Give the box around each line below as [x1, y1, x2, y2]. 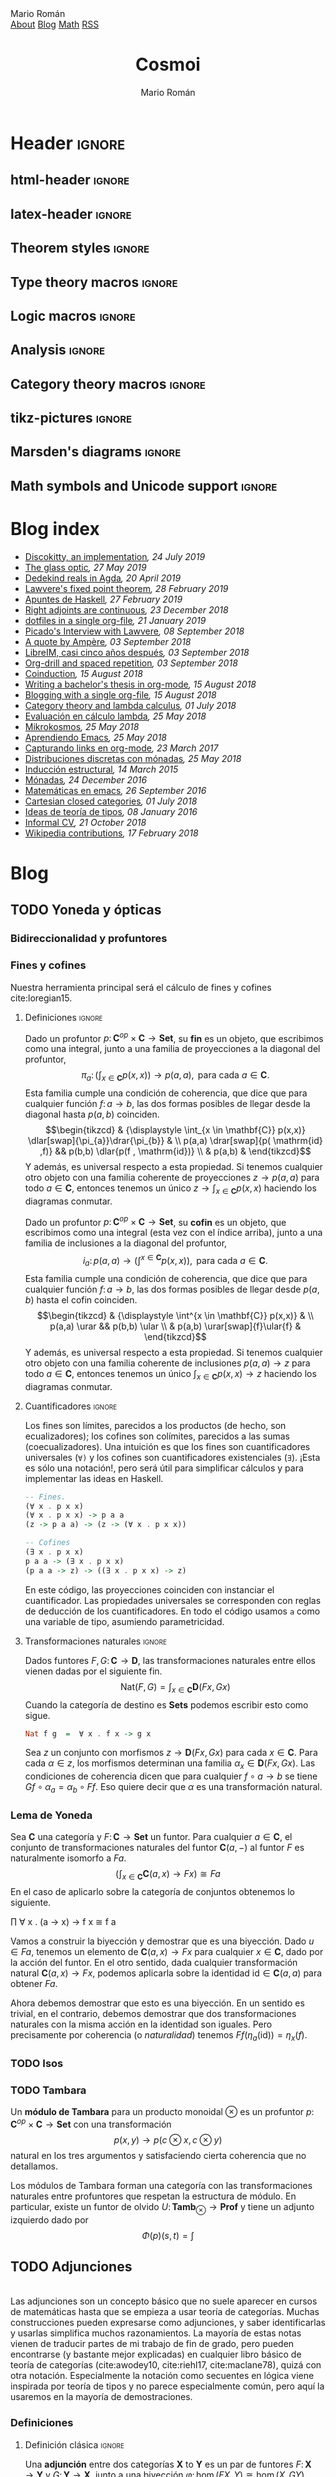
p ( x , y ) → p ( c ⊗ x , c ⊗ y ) [113, 2133, 223, 2146]
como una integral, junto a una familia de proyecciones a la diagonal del [24, 1043, 321, 1055]
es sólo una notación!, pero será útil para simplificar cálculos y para [24, 1462, 304, 1474]
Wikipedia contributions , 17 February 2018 [24, 827, 199, 839]
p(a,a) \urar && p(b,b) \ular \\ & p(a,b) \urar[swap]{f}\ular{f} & [49, 1320, 302, 1332]
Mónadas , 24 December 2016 [24, 773, 148, 786]
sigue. [24, 1709, 51, 1721]
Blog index [10, 518, 100, 541]
